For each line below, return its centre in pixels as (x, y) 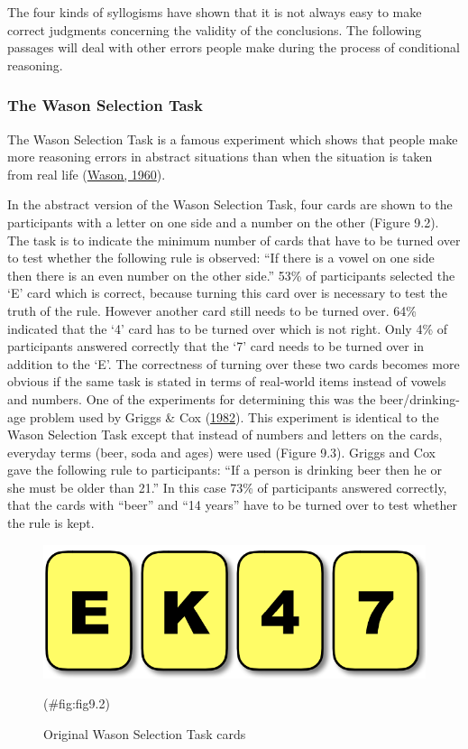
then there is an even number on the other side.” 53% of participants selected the (231, 275)
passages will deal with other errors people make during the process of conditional (234, 47)
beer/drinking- (420, 398)
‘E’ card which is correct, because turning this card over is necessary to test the (227, 293)
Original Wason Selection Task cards (145, 733)
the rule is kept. (51, 523)
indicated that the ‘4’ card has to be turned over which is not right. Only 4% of (227, 328)
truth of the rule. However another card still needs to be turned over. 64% (212, 310)
